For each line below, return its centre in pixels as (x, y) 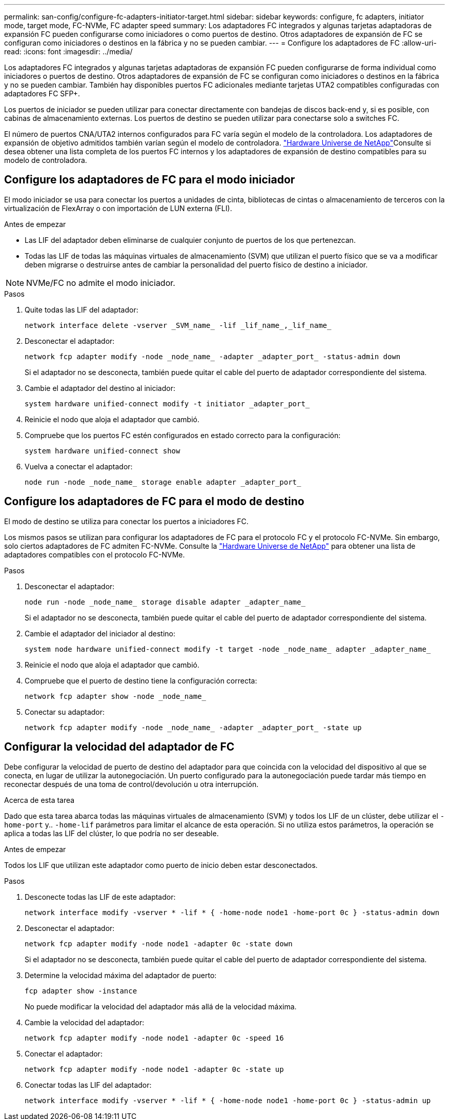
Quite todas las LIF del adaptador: (81, 309)
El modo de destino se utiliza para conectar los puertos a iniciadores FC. (126, 521)
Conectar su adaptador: (65, 712)
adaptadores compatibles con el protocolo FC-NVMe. (95, 554)
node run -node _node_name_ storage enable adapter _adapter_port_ (163, 482)
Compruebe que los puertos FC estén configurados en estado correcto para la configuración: (183, 435)
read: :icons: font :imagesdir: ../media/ (68, 51)
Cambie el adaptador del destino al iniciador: (100, 388)
